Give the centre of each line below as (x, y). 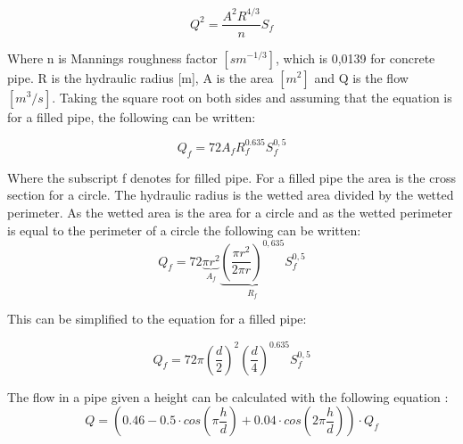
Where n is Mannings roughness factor (112, 58)
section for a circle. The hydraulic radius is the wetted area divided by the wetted (231, 195)
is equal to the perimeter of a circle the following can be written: (184, 230)
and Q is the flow (361, 77)
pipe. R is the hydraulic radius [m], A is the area (141, 77)
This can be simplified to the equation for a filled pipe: (157, 319)
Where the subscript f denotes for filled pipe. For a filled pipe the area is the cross (231, 177)
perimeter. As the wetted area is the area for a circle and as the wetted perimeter (230, 212)
